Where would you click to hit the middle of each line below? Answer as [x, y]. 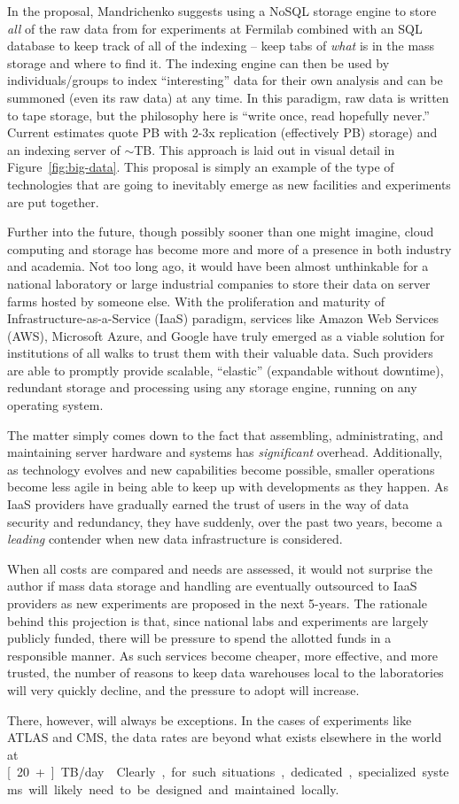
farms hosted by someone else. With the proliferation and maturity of [196, 301]
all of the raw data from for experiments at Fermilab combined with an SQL [215, 28]
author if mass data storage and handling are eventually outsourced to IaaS [212, 586]
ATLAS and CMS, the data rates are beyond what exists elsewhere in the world [225, 737]
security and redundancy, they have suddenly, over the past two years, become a [225, 521]
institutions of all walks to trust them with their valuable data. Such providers [220, 353]
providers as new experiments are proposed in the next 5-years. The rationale [217, 603]
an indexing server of [64, 149]
